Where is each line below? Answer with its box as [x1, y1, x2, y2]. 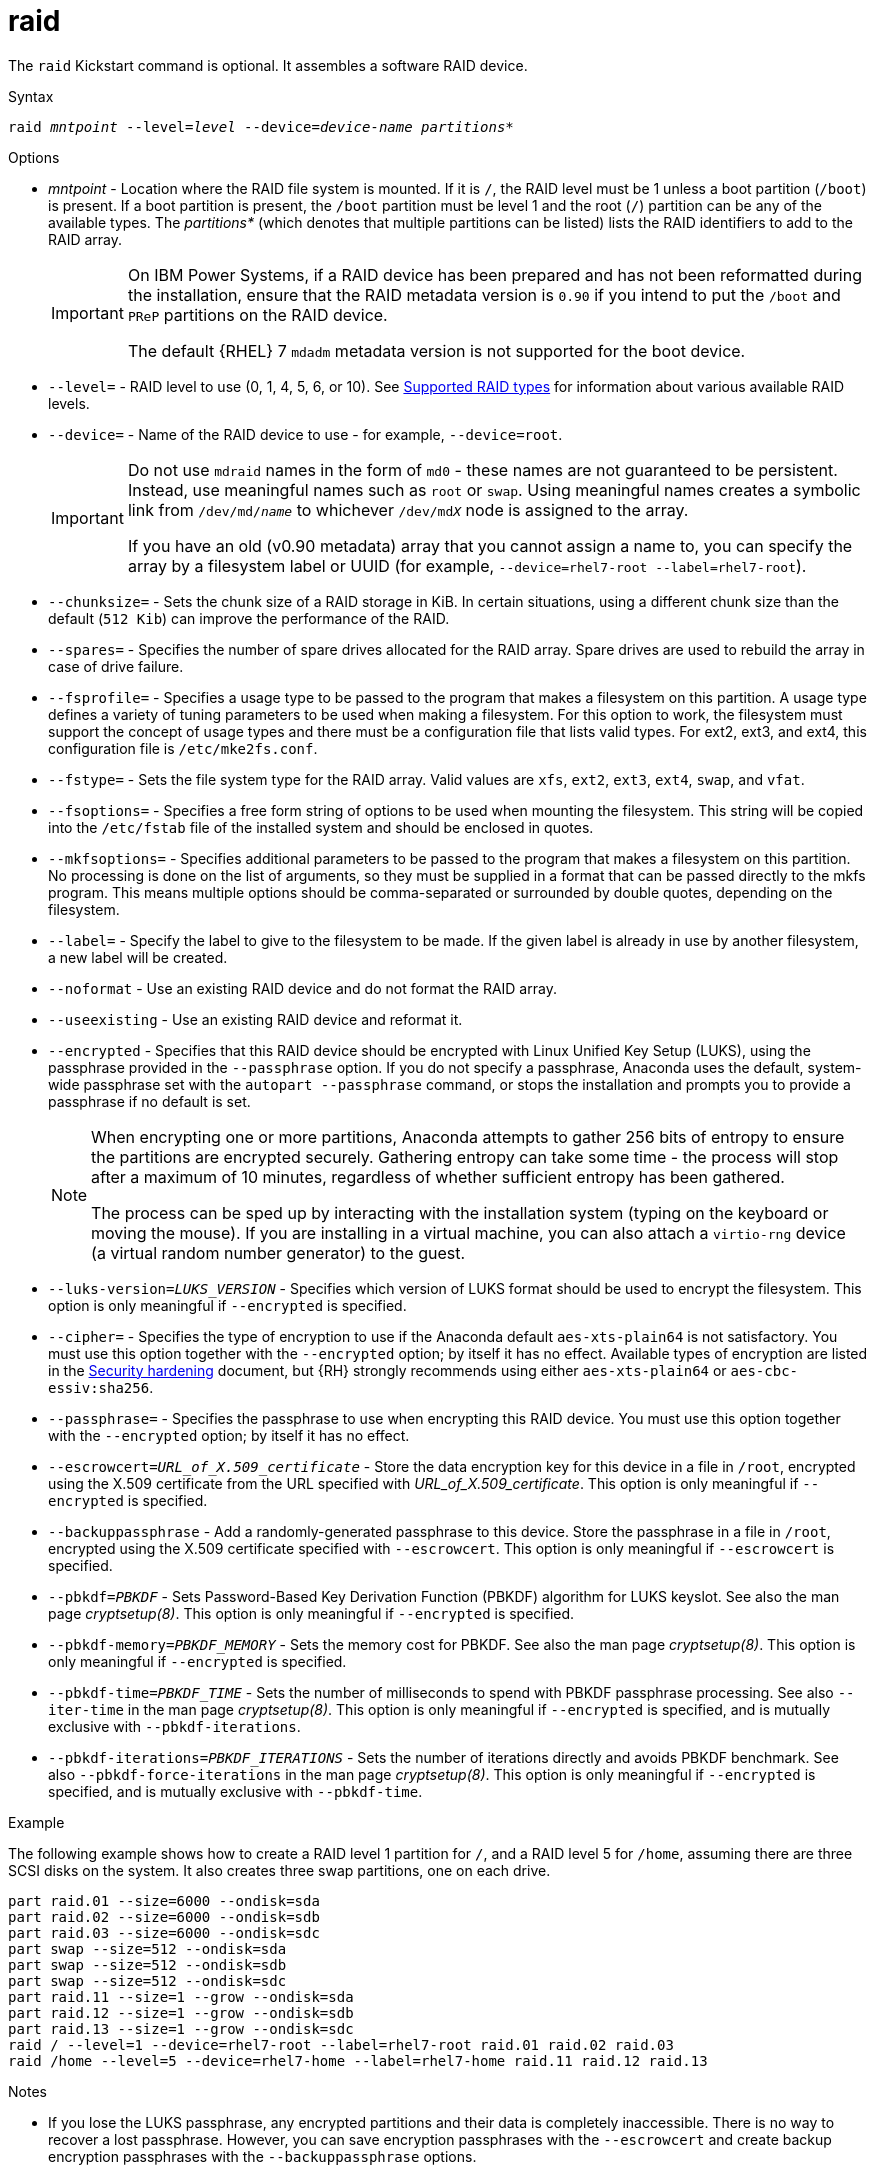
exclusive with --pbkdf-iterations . [48, 1717, 301, 1735]
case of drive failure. [48, 657, 184, 675]
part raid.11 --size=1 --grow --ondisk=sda [8, 1988, 354, 2005]
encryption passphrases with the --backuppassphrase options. [48, 2147, 477, 2165]
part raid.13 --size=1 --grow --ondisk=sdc [8, 2020, 354, 2037]
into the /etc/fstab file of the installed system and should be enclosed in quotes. [48, 818, 594, 836]
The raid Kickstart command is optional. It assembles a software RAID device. [8, 56, 528, 74]
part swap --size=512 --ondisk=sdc [8, 1972, 287, 1989]
